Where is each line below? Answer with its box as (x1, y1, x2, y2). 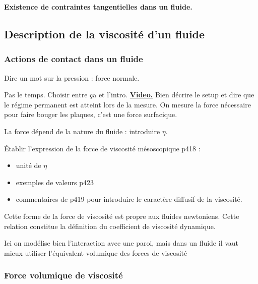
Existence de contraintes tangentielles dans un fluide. (4, 2, 192, 12)
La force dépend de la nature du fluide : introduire (4, 126, 160, 136)
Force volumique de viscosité (4, 269, 123, 281)
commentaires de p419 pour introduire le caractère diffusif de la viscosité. (16, 194, 242, 204)
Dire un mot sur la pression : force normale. (4, 72, 140, 83)
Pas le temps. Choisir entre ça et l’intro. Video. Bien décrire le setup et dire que (4, 89, 254, 100)
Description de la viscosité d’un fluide (4, 26, 205, 41)
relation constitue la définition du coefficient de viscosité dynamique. (4, 220, 216, 231)
